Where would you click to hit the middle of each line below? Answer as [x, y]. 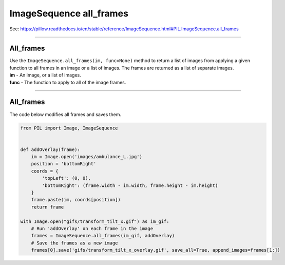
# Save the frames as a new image [74, 243]
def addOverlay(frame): [50, 149]
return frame [47, 207]
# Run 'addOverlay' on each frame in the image [92, 228]
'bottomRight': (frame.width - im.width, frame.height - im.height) [130, 185]
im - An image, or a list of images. [45, 75]
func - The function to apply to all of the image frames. [68, 82]
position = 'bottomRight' [64, 164]
